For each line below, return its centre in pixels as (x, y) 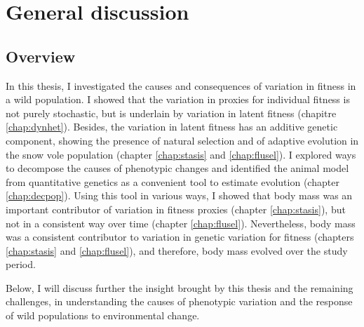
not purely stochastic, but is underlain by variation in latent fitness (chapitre (171, 113)
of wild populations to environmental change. (103, 315)
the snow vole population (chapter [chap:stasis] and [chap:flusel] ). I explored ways (181, 154)
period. (21, 264)
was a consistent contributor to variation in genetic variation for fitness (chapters (180, 237)
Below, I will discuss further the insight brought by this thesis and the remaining (180, 287)
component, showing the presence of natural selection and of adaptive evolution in (182, 140)
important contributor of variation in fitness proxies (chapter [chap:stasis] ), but (176, 209)
